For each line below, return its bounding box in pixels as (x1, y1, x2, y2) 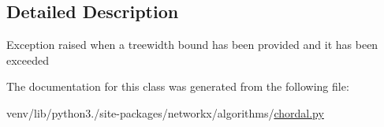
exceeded (6, 51, 50, 68)
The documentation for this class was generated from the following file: (6, 78, 349, 95)
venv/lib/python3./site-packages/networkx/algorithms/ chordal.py (6, 104, 324, 121)
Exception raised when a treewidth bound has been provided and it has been (6, 36, 378, 53)
